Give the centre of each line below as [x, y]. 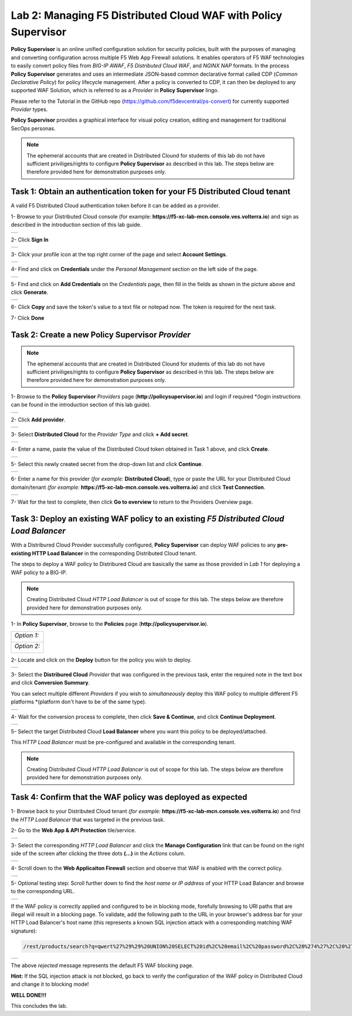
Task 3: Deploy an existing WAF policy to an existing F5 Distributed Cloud [148, 519]
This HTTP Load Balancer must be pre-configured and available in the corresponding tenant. [123, 742]
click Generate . [30, 292]
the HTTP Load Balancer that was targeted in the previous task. [88, 819]
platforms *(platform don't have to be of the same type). [79, 702]
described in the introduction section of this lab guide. [76, 225]
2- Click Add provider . [38, 420]
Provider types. [29, 109]
